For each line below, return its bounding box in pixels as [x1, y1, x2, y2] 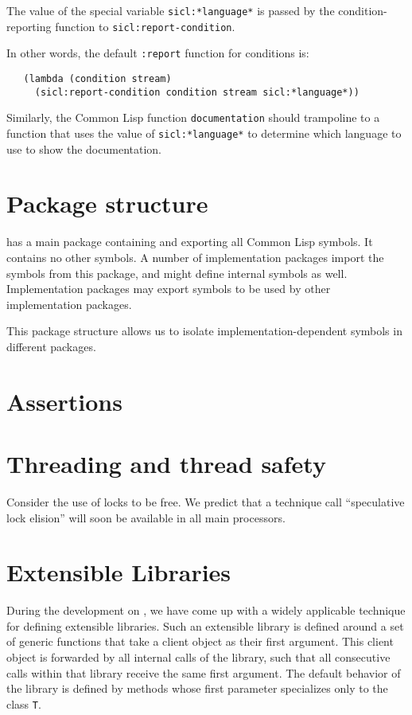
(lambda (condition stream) [23, 72, 172, 84]
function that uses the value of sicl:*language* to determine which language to [6, 124, 402, 141]
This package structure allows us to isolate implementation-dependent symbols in [6, 322, 402, 339]
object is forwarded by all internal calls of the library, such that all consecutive [6, 649, 391, 666]
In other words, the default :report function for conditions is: [6, 45, 309, 61]
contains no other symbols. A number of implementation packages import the [6, 248, 384, 265]
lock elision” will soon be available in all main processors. [6, 509, 286, 526]
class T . [6, 695, 41, 712]
